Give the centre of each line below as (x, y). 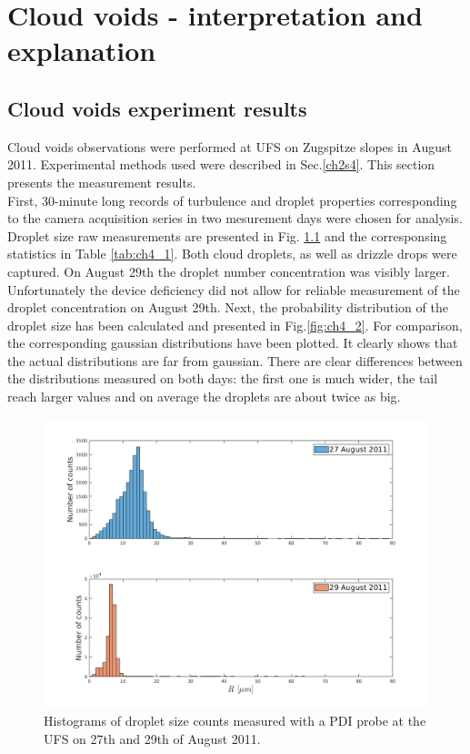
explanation (82, 51)
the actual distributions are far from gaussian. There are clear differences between (235, 360)
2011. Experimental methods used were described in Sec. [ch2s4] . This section (221, 164)
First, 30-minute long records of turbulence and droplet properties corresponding (232, 200)
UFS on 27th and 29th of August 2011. (152, 738)
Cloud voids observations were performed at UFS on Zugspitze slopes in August (230, 146)
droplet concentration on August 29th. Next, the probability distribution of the (228, 307)
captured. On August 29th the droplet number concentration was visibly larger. (229, 271)
